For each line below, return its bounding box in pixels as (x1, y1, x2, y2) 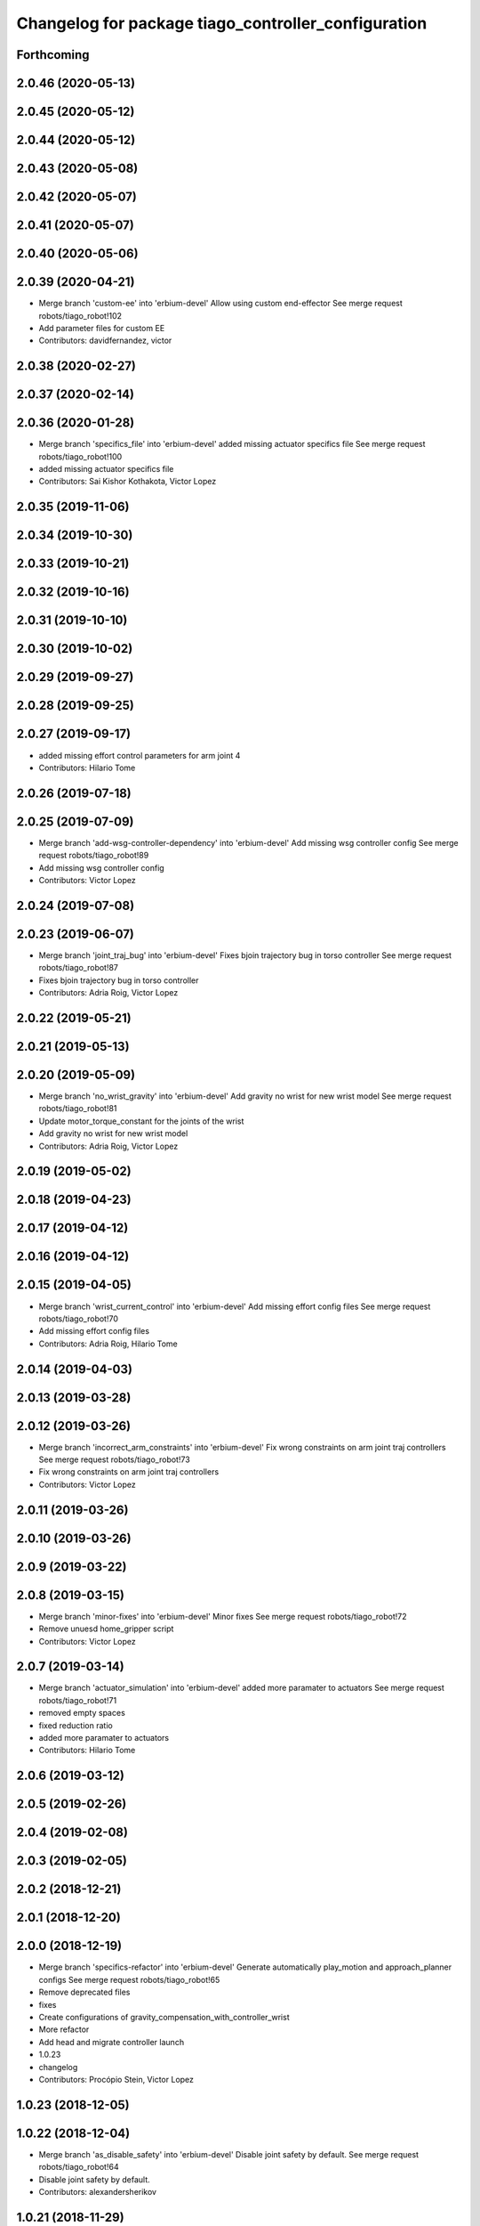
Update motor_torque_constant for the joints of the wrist (38, 1116, 244, 1126)
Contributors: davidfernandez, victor (38, 335, 172, 346)
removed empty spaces (38, 1708, 126, 1718)
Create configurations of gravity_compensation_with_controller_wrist (38, 2011, 290, 2022)
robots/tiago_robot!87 (38, 963, 119, 973)
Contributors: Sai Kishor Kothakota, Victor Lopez (38, 476, 217, 487)
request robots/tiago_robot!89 (38, 850, 149, 861)
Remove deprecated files (38, 1986, 131, 1998)
